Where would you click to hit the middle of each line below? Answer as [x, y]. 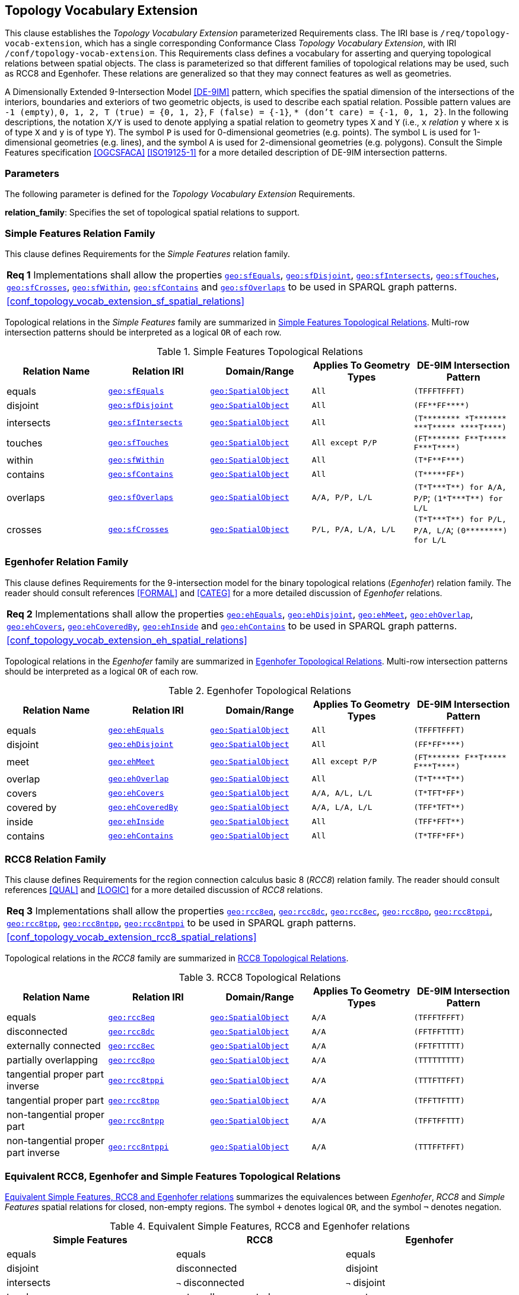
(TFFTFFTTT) [439, 1120]
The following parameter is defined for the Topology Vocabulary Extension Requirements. [180, 194]
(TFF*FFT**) [439, 822]
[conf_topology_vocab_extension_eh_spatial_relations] [127, 640]
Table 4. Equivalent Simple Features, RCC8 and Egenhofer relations [260, 1226]
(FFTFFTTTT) [439, 1031]
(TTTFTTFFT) [439, 1080]
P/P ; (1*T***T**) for [458, 497]
